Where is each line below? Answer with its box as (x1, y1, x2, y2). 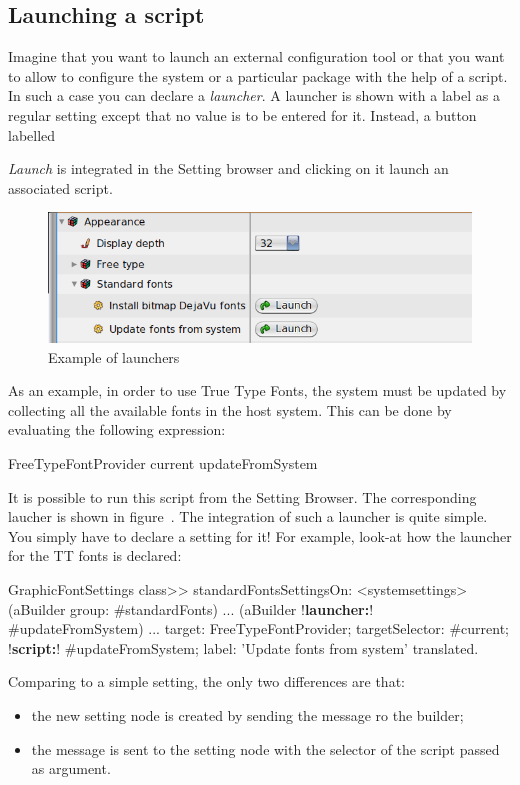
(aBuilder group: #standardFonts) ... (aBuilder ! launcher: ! (8, 598, 374, 619)
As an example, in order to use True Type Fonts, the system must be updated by (8, 380, 507, 401)
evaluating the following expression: (8, 419, 226, 440)
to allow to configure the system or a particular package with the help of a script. (8, 65, 508, 86)
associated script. (8, 177, 113, 198)
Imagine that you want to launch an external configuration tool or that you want (8, 46, 505, 67)
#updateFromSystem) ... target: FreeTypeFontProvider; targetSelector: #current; (8, 618, 509, 639)
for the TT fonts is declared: (8, 545, 182, 566)
